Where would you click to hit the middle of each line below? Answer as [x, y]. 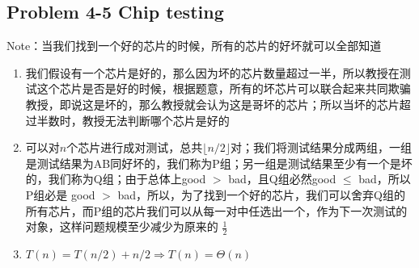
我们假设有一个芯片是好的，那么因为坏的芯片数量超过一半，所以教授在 [212, 72]
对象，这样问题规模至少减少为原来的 [122, 226]
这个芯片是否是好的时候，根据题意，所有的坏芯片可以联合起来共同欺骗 [224, 88]
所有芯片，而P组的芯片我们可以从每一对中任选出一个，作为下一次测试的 [216, 210]
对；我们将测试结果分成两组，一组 [322, 147]
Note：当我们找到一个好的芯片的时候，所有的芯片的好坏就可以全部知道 [194, 46]
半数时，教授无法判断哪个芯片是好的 [133, 120]
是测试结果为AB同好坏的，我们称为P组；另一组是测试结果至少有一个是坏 [219, 163]
